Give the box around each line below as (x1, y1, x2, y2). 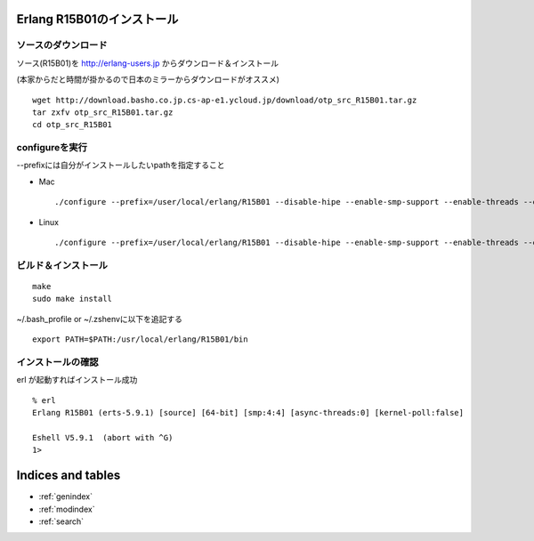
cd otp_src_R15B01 (32, 120, 113, 130)
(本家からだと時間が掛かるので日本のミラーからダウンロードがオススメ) (16, 74, 280, 85)
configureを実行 (16, 141, 88, 154)
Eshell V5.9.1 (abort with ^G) (32, 432, 174, 442)
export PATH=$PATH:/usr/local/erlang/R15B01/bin (32, 335, 248, 344)
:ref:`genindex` (38, 491, 93, 502)
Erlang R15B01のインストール (16, 12, 179, 27)
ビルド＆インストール (16, 259, 109, 271)
